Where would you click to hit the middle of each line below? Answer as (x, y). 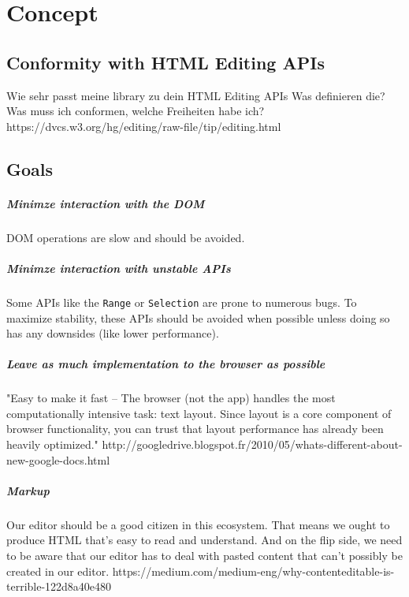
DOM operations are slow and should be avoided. (126, 237)
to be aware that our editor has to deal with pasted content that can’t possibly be (204, 555)
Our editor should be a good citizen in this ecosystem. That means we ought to (198, 524)
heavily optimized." (52, 444)
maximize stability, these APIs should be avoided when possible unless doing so (198, 317)
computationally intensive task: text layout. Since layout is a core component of (199, 413)
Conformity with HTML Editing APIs (165, 62)
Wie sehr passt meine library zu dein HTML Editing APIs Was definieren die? (196, 95)
